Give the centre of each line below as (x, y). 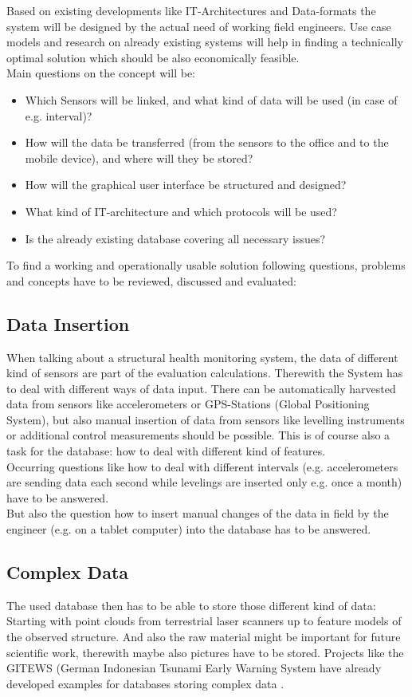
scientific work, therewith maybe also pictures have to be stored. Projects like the (205, 652)
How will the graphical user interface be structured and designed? (186, 185)
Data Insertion (68, 323)
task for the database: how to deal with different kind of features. (166, 451)
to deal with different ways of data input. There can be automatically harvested (201, 388)
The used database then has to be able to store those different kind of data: (191, 605)
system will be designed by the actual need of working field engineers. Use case (199, 26)
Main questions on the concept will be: (101, 73)
